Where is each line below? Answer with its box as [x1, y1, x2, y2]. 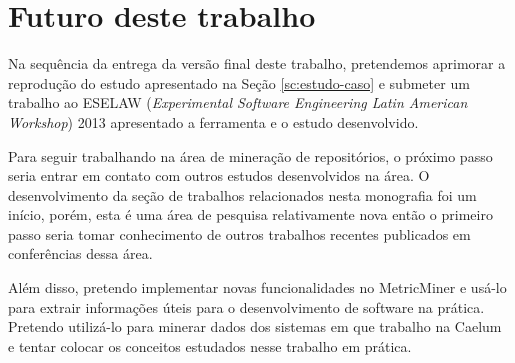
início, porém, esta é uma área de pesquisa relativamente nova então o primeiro [8, 204, 493, 225]
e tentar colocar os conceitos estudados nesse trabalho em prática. [8, 335, 412, 356]
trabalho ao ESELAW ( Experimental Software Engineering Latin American [8, 92, 468, 113]
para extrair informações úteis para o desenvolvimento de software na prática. [8, 296, 485, 317]
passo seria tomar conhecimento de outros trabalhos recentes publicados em [8, 223, 471, 244]
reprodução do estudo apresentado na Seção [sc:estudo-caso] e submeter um [8, 72, 470, 93]
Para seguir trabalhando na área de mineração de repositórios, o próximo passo [8, 145, 493, 166]
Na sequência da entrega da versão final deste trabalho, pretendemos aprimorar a [8, 53, 506, 74]
